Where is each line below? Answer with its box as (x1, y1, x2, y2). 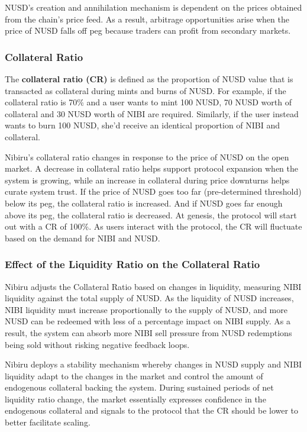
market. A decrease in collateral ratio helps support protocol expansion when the (5, 162, 298, 175)
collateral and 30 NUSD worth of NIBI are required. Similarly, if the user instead (5, 107, 299, 120)
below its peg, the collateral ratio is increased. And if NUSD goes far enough (5, 196, 283, 209)
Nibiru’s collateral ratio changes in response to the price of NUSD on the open (5, 150, 289, 163)
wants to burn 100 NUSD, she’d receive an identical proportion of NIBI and (5, 119, 280, 131)
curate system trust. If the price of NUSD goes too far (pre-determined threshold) (5, 185, 302, 198)
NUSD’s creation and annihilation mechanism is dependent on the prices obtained (5, 1, 302, 13)
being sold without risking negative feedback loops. (5, 338, 190, 350)
